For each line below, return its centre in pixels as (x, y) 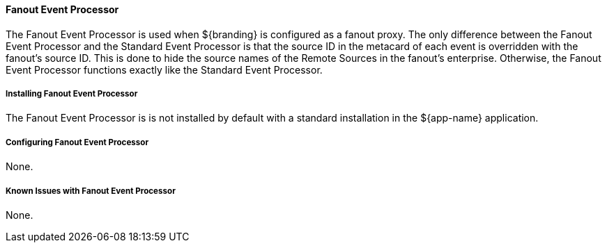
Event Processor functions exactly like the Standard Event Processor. (164, 69)
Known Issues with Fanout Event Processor (91, 191)
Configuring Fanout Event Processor (77, 142)
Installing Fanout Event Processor (72, 94)
